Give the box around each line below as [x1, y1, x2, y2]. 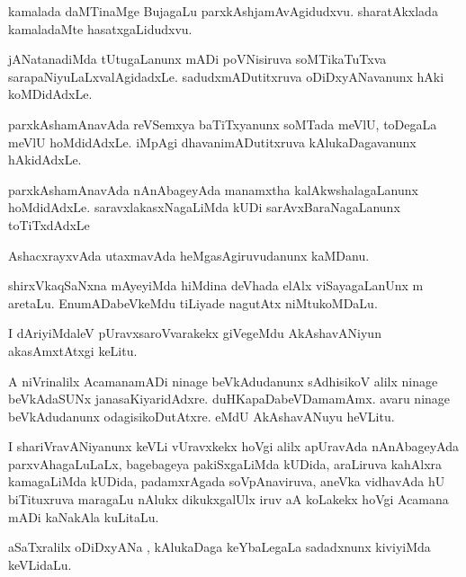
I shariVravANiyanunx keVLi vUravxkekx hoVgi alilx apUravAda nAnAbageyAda [8, 437, 460, 456]
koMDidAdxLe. [8, 84, 93, 103]
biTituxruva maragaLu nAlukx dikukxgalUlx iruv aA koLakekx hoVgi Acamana [8, 490, 449, 509]
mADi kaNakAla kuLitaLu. [8, 507, 159, 526]
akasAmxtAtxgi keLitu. [8, 341, 138, 360]
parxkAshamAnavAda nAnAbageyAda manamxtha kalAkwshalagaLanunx [8, 180, 418, 199]
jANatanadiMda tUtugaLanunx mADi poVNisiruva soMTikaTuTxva [8, 49, 387, 68]
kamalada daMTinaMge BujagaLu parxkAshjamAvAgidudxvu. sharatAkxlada [8, 2, 438, 20]
